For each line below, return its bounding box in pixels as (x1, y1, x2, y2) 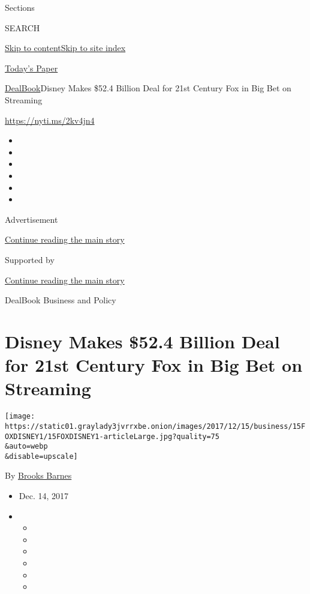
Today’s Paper (5, 61, 58, 74)
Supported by (5, 253, 55, 265)
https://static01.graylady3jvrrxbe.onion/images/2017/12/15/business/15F (5, 422, 306, 431)
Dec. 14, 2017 (19, 489, 69, 502)
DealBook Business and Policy (5, 294, 116, 306)
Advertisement (5, 213, 58, 225)
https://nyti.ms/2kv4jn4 (5, 114, 95, 126)
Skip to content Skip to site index (5, 41, 126, 54)
